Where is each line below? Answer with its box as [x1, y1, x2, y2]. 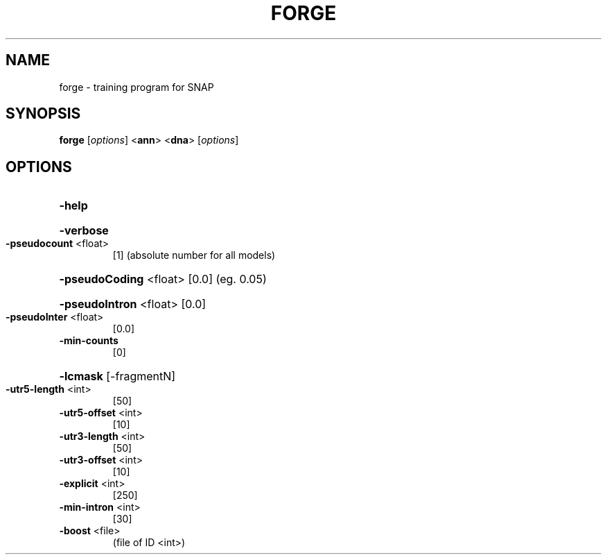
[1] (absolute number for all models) [112, 249, 276, 262]
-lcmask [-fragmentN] [59, 369, 176, 384]
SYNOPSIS [6, 105, 81, 123]
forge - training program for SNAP [59, 80, 214, 93]
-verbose [59, 223, 109, 238]
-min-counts [59, 334, 118, 347]
